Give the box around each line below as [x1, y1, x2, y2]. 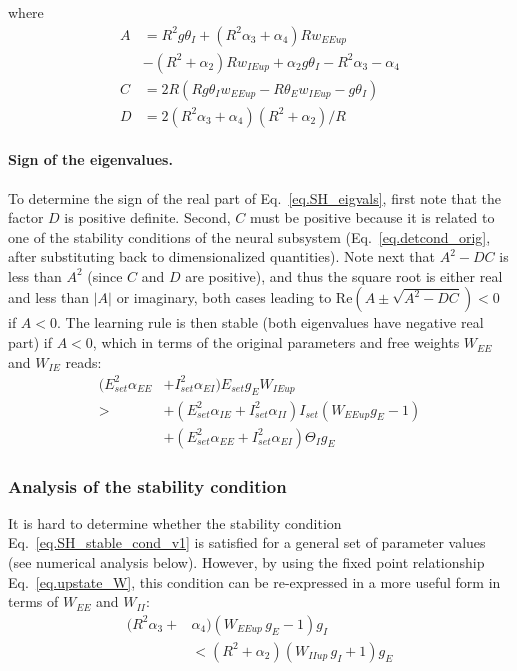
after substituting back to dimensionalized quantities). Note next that [8, 246, 435, 267]
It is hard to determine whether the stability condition [8, 512, 342, 533]
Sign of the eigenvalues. [8, 149, 173, 170]
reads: [65, 351, 102, 372]
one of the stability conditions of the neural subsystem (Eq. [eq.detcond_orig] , [8, 226, 491, 247]
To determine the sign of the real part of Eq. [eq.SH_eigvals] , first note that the [8, 187, 501, 208]
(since [87, 265, 123, 286]
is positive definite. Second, [64, 207, 231, 228]
